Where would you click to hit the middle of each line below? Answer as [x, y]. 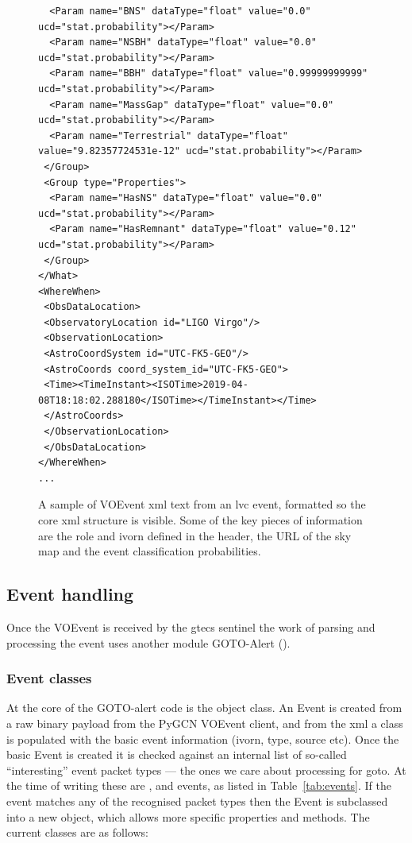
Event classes [49, 678]
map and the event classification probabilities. [150, 551]
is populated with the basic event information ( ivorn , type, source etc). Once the [203, 739]
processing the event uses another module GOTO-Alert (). [148, 642]
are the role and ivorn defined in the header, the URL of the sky [195, 535]
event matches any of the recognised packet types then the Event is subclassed [197, 800]
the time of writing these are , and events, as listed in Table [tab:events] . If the [199, 785]
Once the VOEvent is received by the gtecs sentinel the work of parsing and [191, 626]
